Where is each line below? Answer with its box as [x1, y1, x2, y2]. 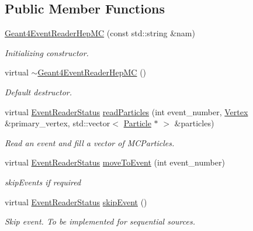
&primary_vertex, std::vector [5, 117, 110, 129]
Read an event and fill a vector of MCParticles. [5, 136, 175, 149]
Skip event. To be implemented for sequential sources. [5, 215, 196, 227]
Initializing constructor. [5, 46, 89, 58]
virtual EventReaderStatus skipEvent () [5, 195, 147, 208]
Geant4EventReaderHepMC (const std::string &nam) [5, 27, 195, 39]
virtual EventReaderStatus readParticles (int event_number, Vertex [5, 105, 248, 118]
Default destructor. [5, 85, 72, 98]
